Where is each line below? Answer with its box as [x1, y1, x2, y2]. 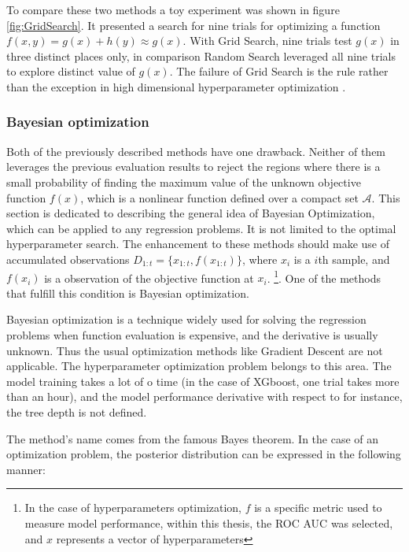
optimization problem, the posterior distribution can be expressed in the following [6, 446, 401, 462]
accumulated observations [6, 250, 130, 267]
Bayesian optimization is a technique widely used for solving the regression [6, 311, 367, 328]
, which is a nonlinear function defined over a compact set [80, 189, 359, 206]
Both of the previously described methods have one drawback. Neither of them [6, 143, 386, 159]
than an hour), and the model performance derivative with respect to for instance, [6, 388, 403, 405]
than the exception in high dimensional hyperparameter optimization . [6, 78, 346, 94]
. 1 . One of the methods [267, 267, 381, 286]
